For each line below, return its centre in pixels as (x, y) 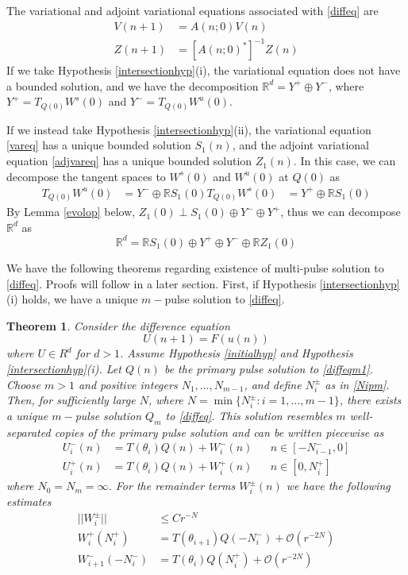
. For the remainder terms (172, 486)
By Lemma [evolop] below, (71, 212)
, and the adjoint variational (300, 145)
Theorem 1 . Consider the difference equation (118, 325)
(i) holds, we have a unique (72, 299)
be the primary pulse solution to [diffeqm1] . (268, 368)
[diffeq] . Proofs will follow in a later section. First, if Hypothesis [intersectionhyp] (203, 283)
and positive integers (128, 384)
